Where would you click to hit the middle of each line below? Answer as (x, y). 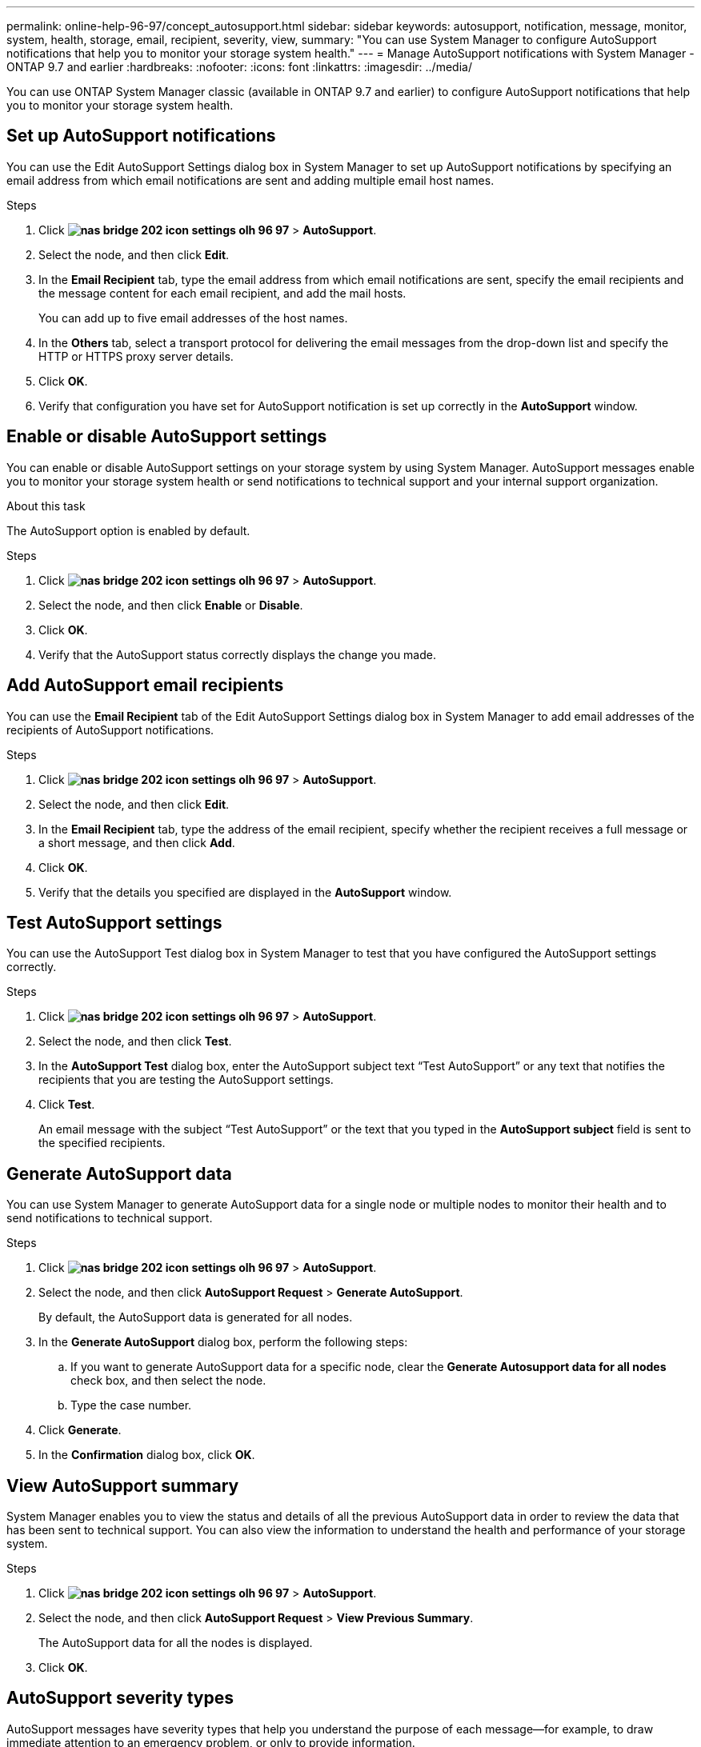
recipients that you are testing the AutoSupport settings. (186, 1080)
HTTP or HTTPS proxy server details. (136, 356)
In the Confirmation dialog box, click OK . (147, 1455)
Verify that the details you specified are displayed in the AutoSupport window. (245, 892)
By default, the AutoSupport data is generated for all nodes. (196, 1317)
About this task (46, 506)
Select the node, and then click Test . (135, 1041)
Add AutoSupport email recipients (145, 686)
